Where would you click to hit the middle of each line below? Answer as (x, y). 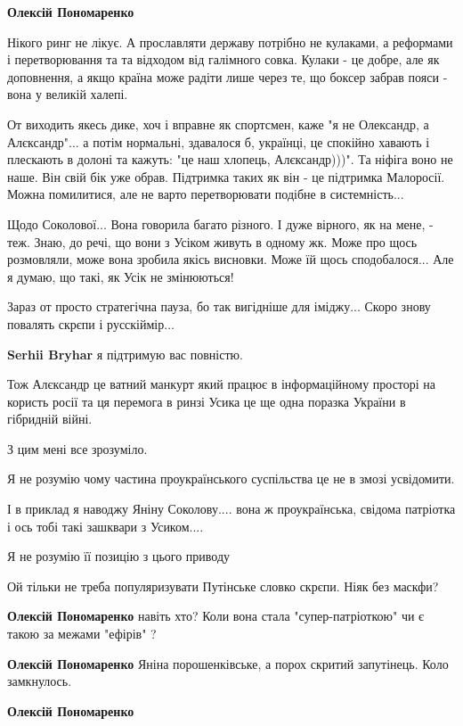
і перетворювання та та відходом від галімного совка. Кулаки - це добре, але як (223, 59)
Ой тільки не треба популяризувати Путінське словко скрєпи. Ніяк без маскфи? (223, 586)
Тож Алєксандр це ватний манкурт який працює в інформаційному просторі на (222, 384)
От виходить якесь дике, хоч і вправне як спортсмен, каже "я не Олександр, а (218, 124)
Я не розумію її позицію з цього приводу (119, 556)
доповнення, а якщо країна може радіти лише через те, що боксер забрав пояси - (227, 76)
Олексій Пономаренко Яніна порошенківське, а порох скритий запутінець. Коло (228, 663)
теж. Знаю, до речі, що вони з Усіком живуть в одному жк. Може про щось (212, 241)
